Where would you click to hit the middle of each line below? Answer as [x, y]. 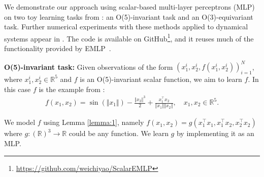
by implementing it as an [215, 133]
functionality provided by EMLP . [58, 48]
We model [20, 122]
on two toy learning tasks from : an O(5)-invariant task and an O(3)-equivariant [129, 16]
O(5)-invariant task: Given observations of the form [89, 67]
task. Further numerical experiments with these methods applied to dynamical [126, 27]
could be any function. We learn [119, 133]
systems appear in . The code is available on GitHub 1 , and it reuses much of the [129, 37]
